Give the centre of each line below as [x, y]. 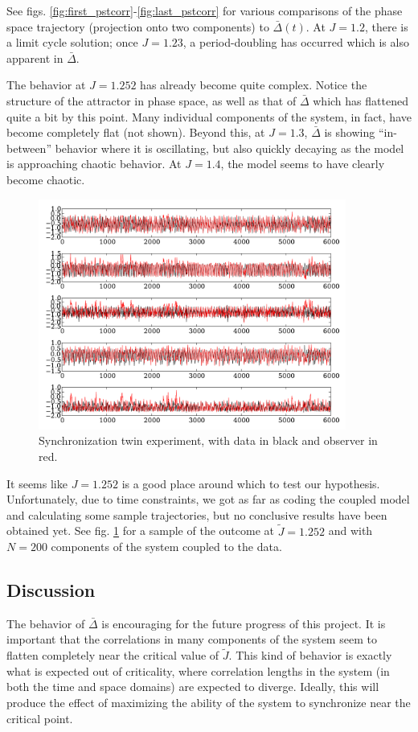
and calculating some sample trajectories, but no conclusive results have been [197, 514]
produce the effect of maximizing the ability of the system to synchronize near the [209, 703]
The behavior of [46, 623]
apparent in [35, 58]
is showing [350, 132]
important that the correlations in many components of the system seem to [192, 639]
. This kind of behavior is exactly [310, 655]
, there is [386, 26]
